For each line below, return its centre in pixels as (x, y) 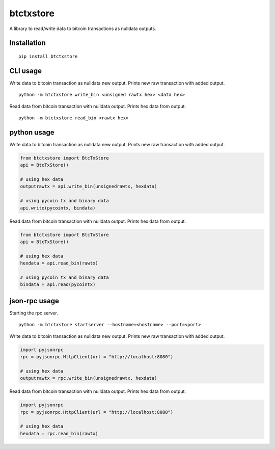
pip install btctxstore (48, 56)
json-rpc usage (34, 301)
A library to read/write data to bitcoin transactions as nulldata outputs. (83, 29)
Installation (28, 43)
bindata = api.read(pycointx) (58, 285)
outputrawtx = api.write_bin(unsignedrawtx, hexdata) (89, 187)
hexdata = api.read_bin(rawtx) (59, 263)
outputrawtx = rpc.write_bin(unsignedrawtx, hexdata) (89, 378)
